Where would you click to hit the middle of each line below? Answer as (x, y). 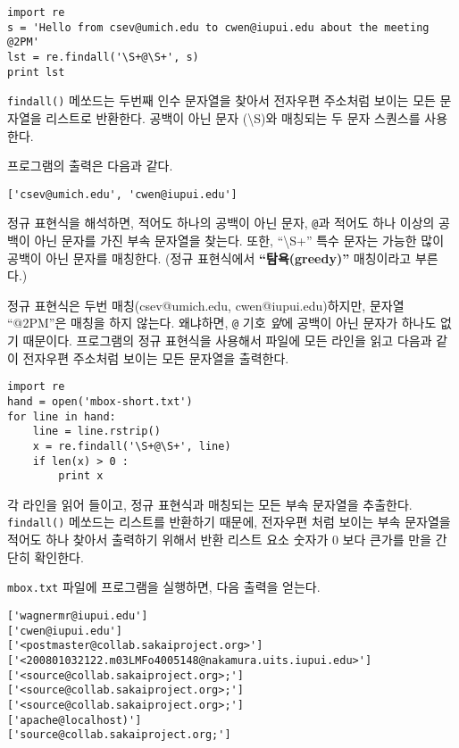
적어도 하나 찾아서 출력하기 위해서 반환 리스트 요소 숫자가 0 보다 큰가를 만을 (220, 540)
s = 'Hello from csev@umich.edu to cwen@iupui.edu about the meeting (218, 27)
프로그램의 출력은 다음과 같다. (90, 166)
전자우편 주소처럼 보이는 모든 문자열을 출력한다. (156, 357)
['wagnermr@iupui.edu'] (78, 615)
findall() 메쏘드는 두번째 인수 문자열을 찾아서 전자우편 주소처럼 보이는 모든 (221, 100)
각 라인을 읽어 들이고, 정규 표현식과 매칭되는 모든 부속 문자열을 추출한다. (210, 504)
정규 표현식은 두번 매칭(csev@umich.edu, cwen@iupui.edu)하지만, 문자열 (206, 305)
